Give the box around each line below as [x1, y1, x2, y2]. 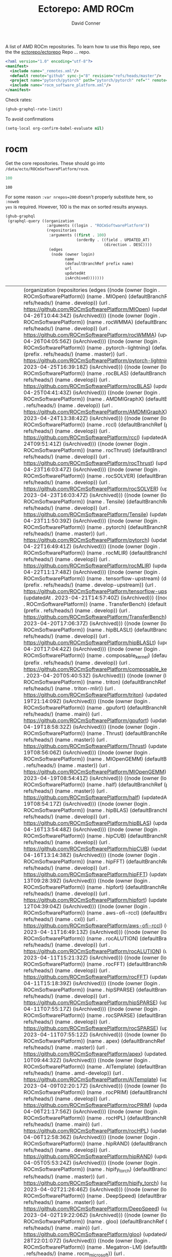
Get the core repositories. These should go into [5, 160, 105, 166]
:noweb [5, 199, 19, 204]
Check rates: [5, 97, 32, 103]
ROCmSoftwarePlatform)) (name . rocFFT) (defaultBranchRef [24, 961, 171, 968]
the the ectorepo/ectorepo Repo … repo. [5, 49, 91, 55]
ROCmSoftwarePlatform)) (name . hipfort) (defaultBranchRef [24, 884, 170, 891]
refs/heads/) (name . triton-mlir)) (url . [24, 685, 116, 692]
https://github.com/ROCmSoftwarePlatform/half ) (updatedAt [24, 794, 169, 801]
